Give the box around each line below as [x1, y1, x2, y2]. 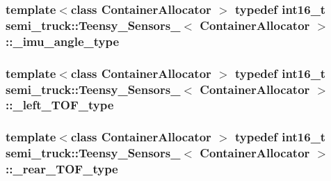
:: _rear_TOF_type [6, 160, 118, 178]
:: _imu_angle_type [6, 32, 120, 49]
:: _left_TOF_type [6, 96, 114, 113]
